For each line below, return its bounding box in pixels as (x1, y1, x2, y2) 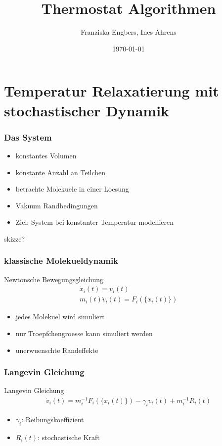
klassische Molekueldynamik (4, 254, 119, 267)
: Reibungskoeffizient (21, 414, 84, 424)
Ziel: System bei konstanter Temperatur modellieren (15, 217, 174, 227)
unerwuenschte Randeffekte (15, 345, 98, 355)
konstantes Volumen (15, 150, 77, 160)
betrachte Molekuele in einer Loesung (15, 184, 129, 194)
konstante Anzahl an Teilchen (15, 167, 106, 177)
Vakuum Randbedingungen (15, 200, 98, 210)
